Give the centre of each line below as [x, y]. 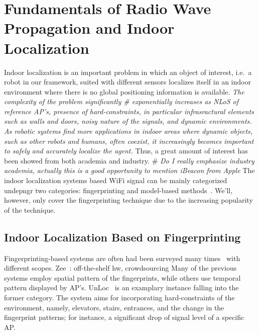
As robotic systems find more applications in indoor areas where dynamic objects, [128, 131]
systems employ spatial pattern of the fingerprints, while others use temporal [122, 277]
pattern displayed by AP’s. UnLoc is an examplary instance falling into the [121, 287]
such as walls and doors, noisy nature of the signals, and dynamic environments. [128, 121]
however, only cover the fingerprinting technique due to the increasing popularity [128, 200]
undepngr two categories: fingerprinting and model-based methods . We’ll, [118, 190]
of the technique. [30, 210]
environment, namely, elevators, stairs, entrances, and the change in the [114, 307]
